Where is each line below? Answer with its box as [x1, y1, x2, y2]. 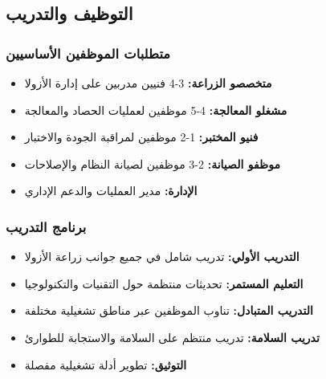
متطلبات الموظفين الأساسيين [6, 43, 171, 63]
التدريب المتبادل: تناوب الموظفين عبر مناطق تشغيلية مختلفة [24, 302, 313, 319]
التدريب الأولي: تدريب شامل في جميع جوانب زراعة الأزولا [24, 248, 300, 265]
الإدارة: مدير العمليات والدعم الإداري [24, 182, 198, 199]
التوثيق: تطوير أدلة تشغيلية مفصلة [24, 356, 187, 373]
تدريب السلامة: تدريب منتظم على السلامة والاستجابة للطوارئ [24, 328, 320, 345]
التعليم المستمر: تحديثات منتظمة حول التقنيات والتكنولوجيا [24, 275, 304, 291]
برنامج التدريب [6, 216, 87, 236]
